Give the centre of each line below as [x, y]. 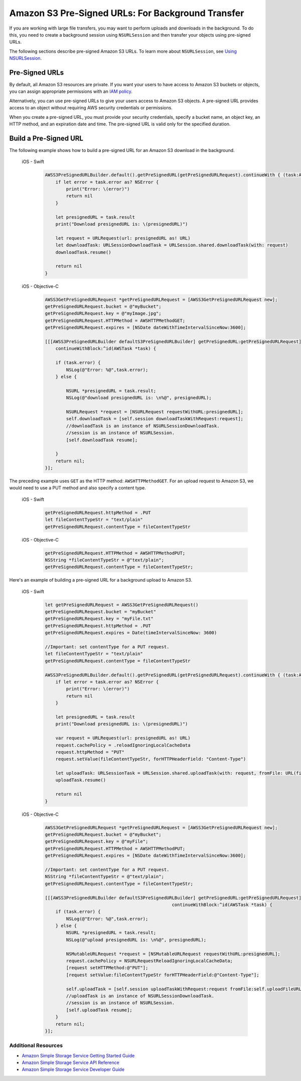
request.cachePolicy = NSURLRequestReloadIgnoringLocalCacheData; [149, 961]
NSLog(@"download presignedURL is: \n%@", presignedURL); [139, 398]
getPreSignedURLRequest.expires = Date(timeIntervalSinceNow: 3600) [131, 633]
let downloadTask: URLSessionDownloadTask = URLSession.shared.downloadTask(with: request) [172, 245]
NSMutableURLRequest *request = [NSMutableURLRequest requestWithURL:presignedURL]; [173, 954]
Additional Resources [36, 1045]
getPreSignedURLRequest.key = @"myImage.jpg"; [103, 314]
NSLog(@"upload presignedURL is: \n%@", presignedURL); [136, 940]
